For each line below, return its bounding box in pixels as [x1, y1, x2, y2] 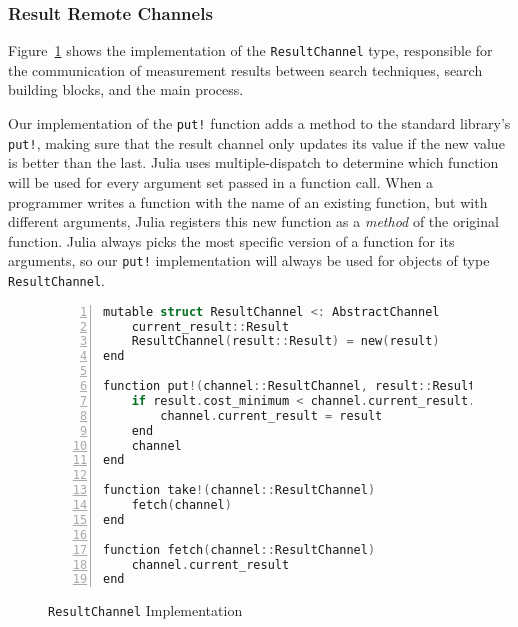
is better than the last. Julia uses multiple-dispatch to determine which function [8, 152, 499, 173]
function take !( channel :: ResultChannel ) [103, 483, 376, 498]
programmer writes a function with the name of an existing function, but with [8, 191, 488, 212]
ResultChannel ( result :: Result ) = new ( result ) [131, 334, 440, 349]
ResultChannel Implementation [48, 600, 243, 621]
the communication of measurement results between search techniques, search [8, 59, 483, 80]
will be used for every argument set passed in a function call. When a [8, 171, 434, 192]
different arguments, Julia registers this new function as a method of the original [8, 211, 499, 232]
